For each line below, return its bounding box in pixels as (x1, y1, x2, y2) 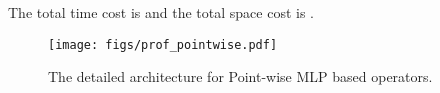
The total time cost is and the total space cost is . (8, 2, 314, 22)
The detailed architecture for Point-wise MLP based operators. (48, 66, 433, 87)
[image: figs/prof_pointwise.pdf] (48, 37, 278, 52)
